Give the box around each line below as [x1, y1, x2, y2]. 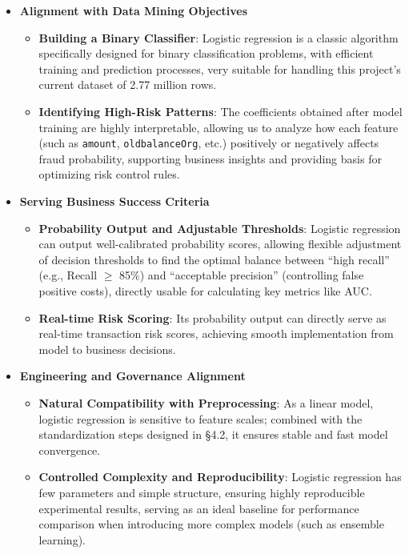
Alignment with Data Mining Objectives [19, 2, 248, 18]
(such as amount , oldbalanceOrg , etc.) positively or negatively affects [38, 134, 379, 151]
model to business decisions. [38, 340, 176, 357]
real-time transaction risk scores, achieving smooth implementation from [38, 325, 394, 342]
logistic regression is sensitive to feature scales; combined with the [38, 410, 363, 427]
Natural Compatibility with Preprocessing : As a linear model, [38, 394, 374, 411]
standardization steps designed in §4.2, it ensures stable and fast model [38, 426, 388, 443]
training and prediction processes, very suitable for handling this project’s [38, 60, 401, 77]
